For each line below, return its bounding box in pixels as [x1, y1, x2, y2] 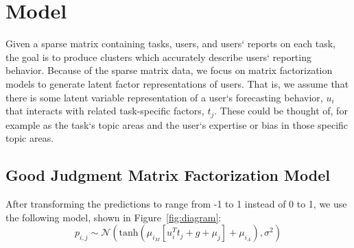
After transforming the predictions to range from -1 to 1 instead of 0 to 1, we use [5, 196, 347, 210]
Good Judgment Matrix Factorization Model [5, 164, 330, 186]
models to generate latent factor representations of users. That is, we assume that [5, 76, 349, 90]
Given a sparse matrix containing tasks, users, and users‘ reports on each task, [5, 36, 335, 51]
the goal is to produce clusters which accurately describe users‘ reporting [5, 49, 311, 64]
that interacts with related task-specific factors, [5, 103, 204, 118]
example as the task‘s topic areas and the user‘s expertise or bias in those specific [5, 117, 349, 132]
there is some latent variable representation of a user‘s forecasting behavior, [5, 90, 323, 104]
